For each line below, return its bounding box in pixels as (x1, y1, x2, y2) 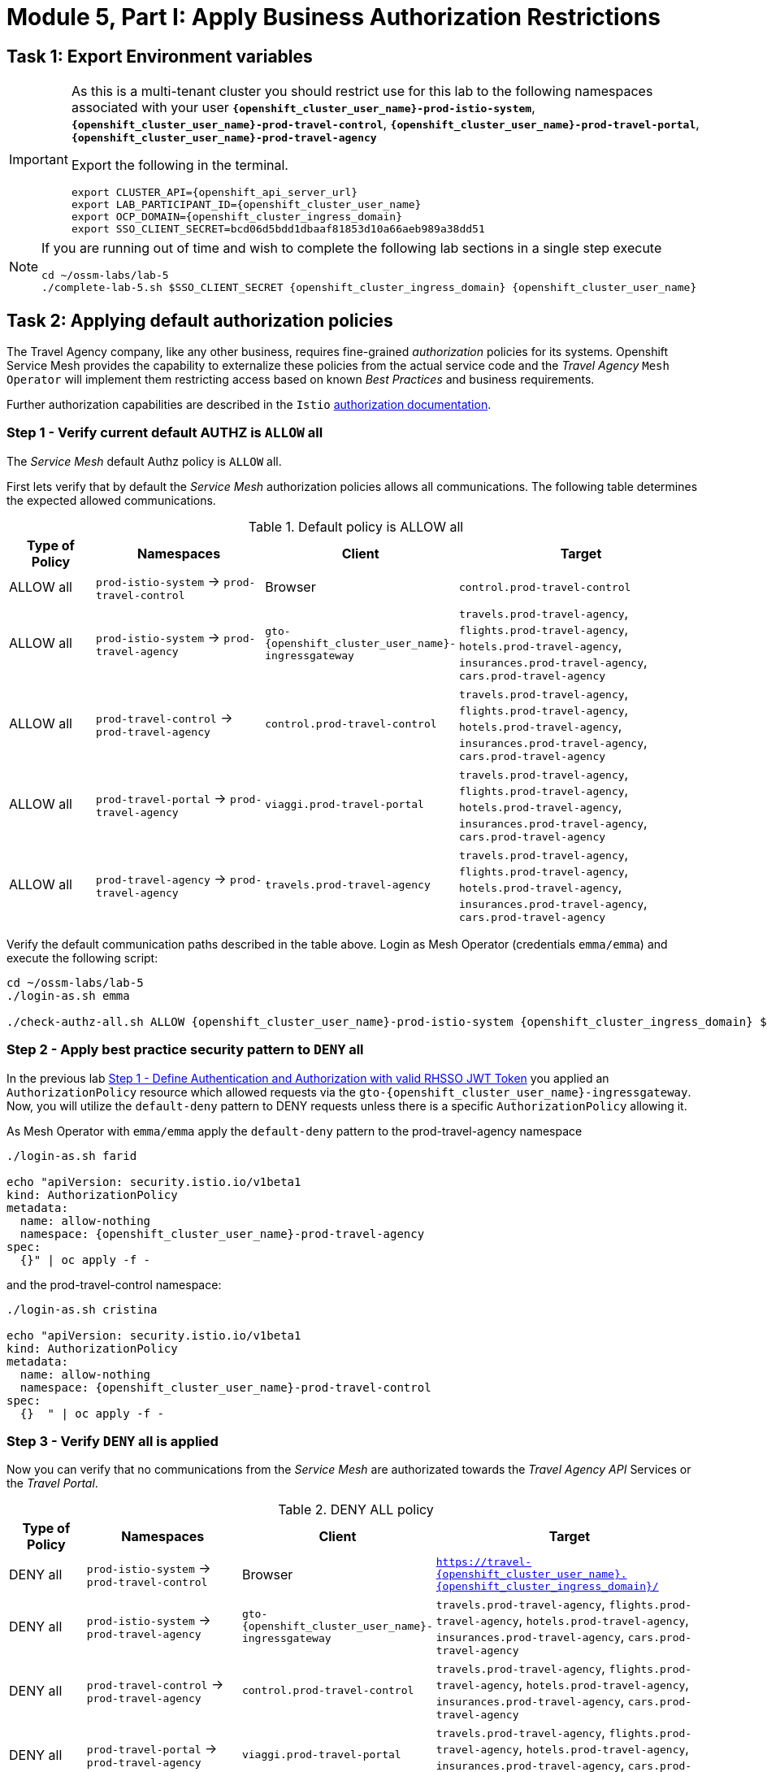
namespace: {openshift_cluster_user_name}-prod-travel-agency (19, 1227, 425, 1240)
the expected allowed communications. (6, 493, 216, 507)
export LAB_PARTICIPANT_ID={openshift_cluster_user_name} (71, 198, 422, 211)
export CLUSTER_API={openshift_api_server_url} (71, 186, 358, 199)
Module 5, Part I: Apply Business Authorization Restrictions (6, 3, 661, 31)
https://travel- (435, 1556, 532, 1569)
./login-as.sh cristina (6, 1302, 158, 1316)
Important (9, 150, 68, 167)
